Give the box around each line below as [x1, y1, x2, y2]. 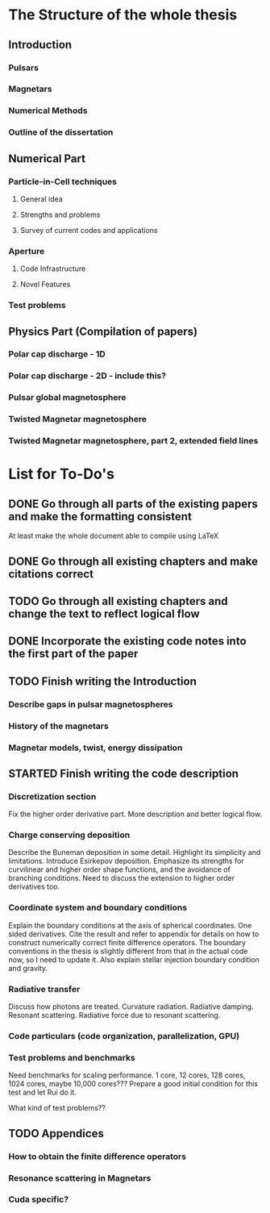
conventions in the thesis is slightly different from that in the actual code [8, 946, 248, 956]
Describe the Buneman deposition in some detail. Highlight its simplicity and [8, 848, 261, 857]
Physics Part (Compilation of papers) [8, 324, 198, 338]
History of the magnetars [8, 720, 109, 732]
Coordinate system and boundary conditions [8, 902, 188, 913]
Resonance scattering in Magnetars [8, 1172, 152, 1183]
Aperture [8, 245, 45, 256]
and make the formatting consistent [8, 510, 192, 523]
